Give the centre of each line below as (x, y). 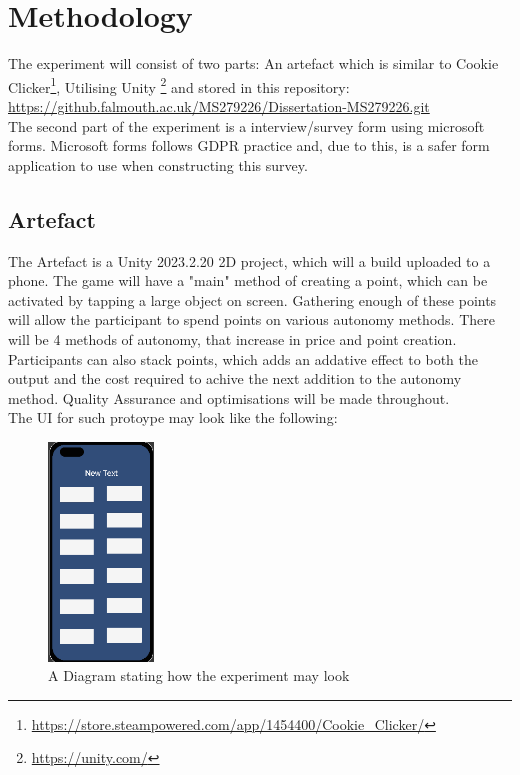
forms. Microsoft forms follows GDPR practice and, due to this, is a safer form (249, 145)
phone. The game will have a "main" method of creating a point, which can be (248, 280)
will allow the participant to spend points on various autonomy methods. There (251, 319)
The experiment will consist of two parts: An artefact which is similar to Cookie (253, 63)
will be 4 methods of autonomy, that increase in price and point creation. (232, 338)
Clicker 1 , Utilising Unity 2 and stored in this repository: (179, 85)
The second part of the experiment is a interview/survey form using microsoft (246, 125)
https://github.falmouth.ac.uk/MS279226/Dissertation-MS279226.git (219, 105)
